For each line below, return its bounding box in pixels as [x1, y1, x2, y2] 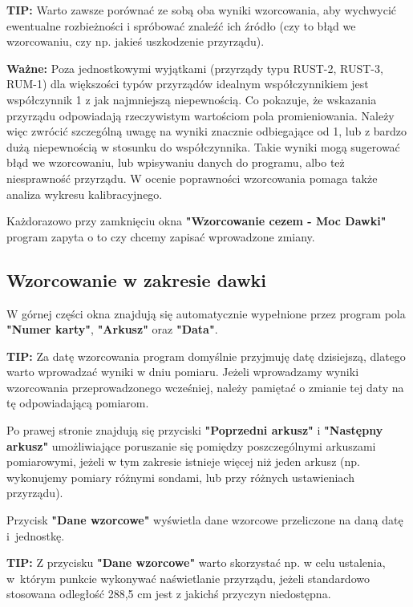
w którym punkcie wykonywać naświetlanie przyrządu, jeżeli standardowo [6, 569, 370, 586]
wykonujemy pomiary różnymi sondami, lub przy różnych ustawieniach [6, 468, 354, 485]
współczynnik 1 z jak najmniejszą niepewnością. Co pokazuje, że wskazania [6, 91, 377, 107]
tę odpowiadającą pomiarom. [6, 395, 149, 411]
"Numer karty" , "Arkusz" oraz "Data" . [6, 321, 218, 338]
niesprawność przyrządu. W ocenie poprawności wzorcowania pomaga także [6, 169, 378, 186]
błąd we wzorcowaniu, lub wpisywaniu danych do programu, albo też [6, 154, 345, 171]
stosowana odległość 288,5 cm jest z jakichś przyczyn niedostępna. [6, 585, 331, 602]
